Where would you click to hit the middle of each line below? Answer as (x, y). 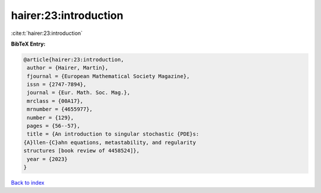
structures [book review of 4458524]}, (81, 151)
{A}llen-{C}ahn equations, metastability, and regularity (110, 142)
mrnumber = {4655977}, (60, 109)
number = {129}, (51, 118)
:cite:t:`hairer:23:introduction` (47, 33)
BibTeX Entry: (28, 44)
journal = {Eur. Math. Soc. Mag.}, (79, 93)
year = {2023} (47, 159)
